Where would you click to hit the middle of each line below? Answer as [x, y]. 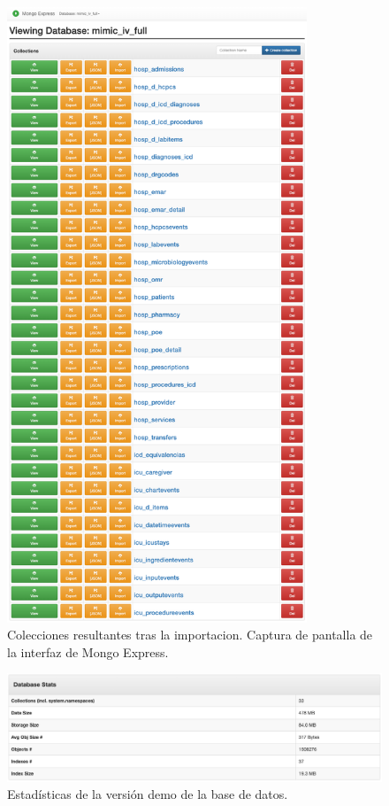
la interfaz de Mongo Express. [88, 651]
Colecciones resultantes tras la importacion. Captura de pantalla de [190, 635]
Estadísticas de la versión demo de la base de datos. [148, 794]
